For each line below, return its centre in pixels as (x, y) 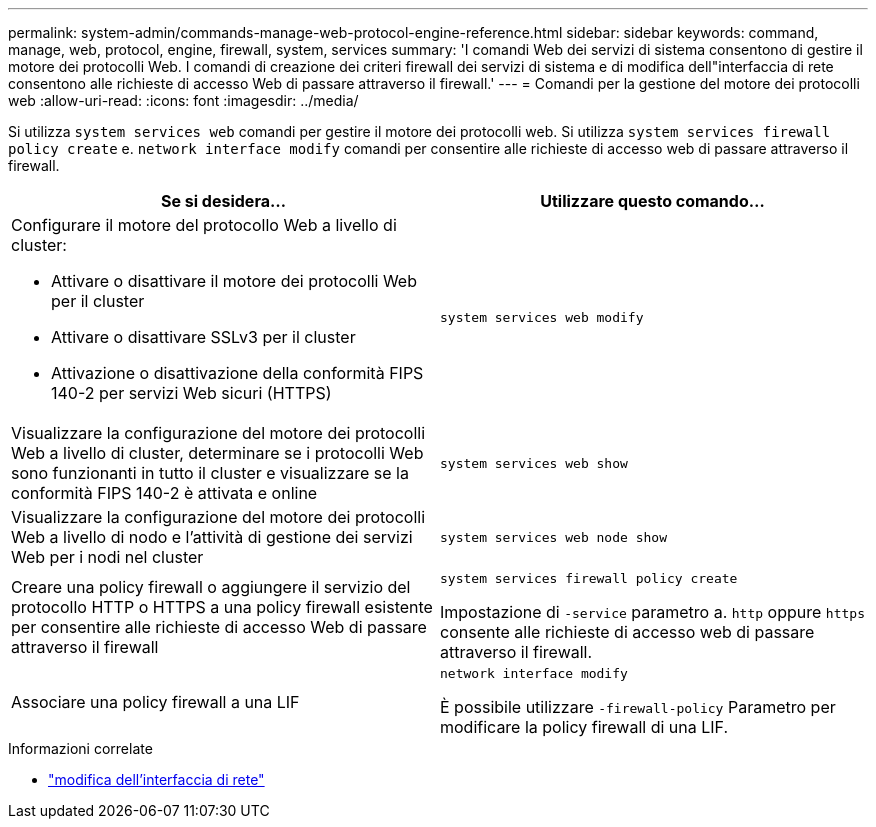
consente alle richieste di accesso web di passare (627, 632)
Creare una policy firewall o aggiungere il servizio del (211, 586)
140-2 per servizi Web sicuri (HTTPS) (191, 393)
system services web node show (553, 537)
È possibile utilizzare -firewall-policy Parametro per (638, 707)
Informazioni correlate (80, 748)
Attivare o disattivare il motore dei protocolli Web (234, 281)
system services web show (534, 463)
